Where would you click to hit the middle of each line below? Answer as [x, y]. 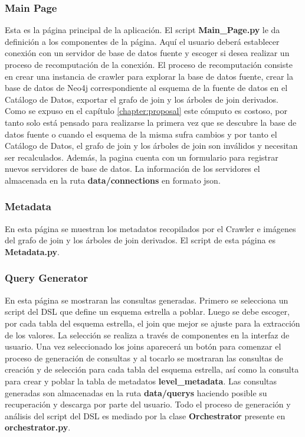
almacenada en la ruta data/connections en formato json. [113, 180]
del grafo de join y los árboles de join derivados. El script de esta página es [140, 240]
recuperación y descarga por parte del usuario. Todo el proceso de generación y [148, 404]
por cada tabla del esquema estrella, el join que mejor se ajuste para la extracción [152, 323]
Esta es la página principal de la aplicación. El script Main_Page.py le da [142, 30]
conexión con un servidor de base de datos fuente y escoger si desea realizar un [147, 53]
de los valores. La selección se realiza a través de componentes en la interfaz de [147, 335]
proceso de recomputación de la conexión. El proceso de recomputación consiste [149, 64]
